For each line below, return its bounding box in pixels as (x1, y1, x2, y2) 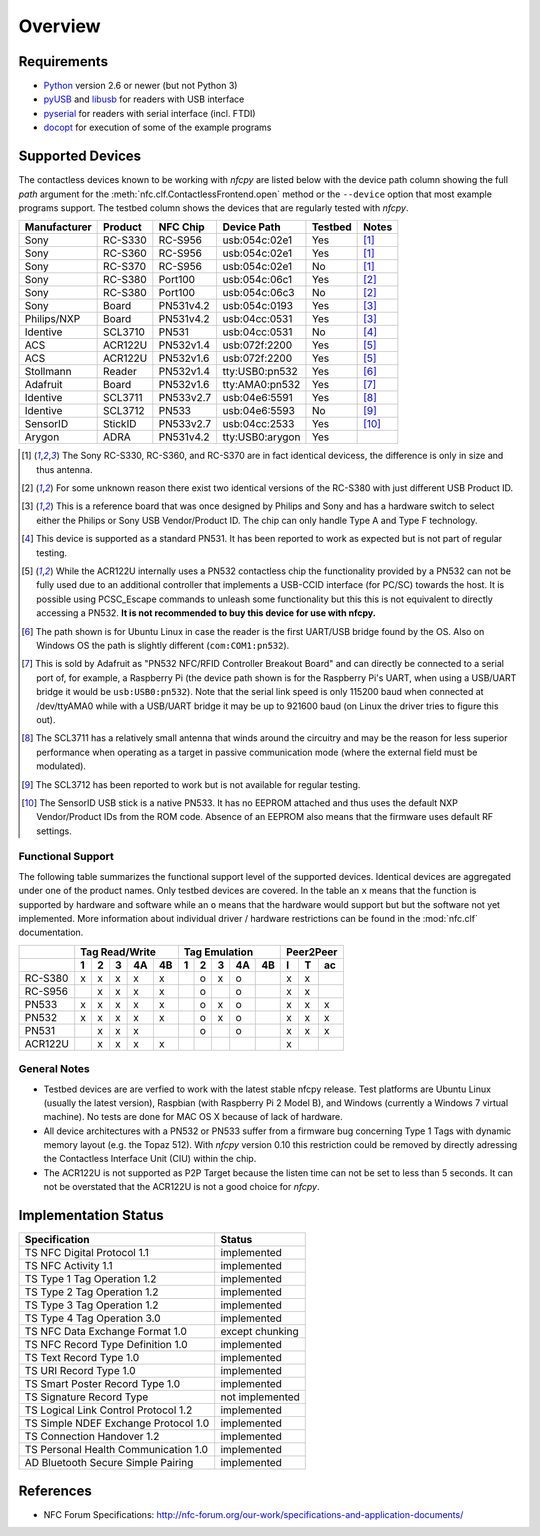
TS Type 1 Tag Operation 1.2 (24, 1272, 157, 1286)
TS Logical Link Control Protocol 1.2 (24, 1403, 193, 1417)
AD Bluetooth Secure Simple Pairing (24, 1456, 194, 1470)
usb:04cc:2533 (222, 417, 295, 431)
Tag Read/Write (80, 945, 157, 959)
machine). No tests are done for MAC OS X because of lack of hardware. (43, 1111, 344, 1123)
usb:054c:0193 (222, 299, 294, 313)
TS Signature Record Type (24, 1390, 149, 1404)
